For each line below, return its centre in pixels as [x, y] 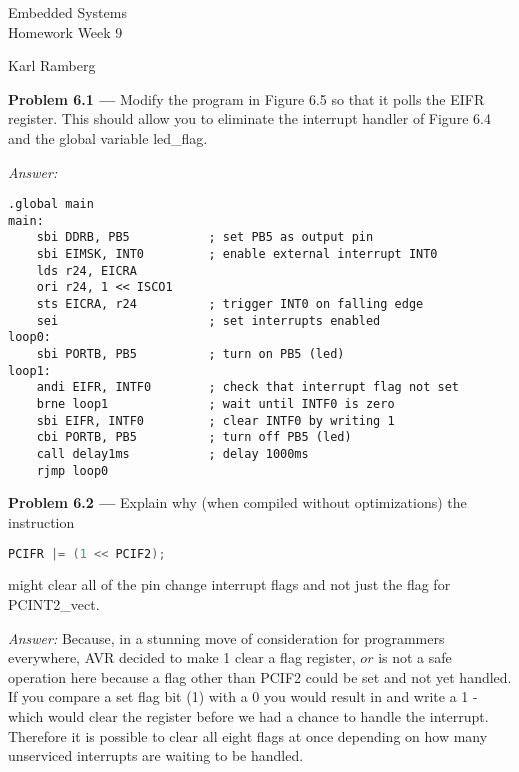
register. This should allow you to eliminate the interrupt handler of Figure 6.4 [249, 118]
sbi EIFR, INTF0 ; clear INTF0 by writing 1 [215, 420]
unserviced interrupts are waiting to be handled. [156, 755]
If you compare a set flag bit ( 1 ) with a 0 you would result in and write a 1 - [243, 696]
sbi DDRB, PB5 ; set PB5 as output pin [205, 237]
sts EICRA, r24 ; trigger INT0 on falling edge [230, 304]
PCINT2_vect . [54, 603]
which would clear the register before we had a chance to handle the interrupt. [248, 715]
